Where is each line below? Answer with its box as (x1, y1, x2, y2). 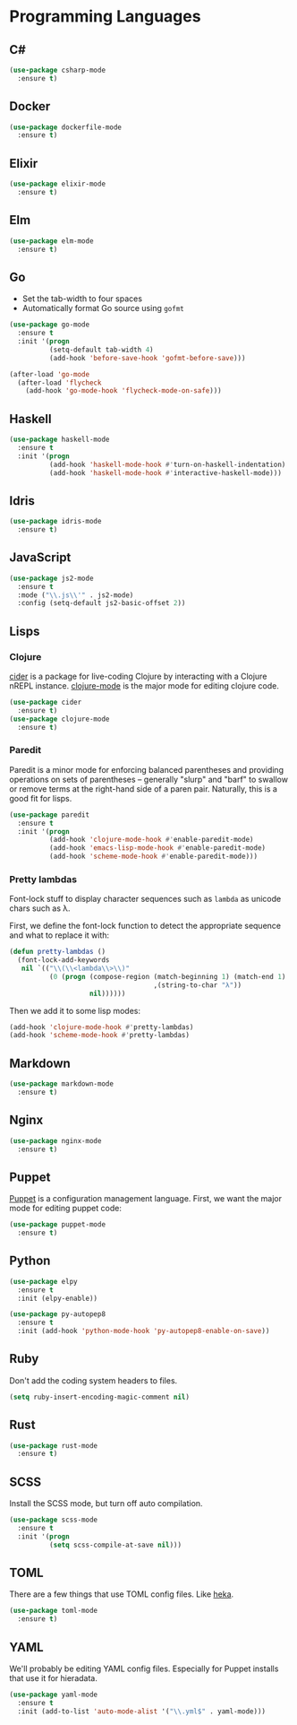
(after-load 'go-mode (9, 369, 90, 378)
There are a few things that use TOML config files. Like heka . (9, 1589, 234, 1599)
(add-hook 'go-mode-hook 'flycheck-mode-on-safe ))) (25, 386, 222, 395)
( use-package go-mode (9, 320, 90, 329)
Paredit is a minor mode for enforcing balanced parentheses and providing (9, 764, 284, 775)
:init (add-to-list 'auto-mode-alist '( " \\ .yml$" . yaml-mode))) (17, 1706, 267, 1716)
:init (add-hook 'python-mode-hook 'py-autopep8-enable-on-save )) (17, 1327, 270, 1336)
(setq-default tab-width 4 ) (48, 345, 154, 354)
